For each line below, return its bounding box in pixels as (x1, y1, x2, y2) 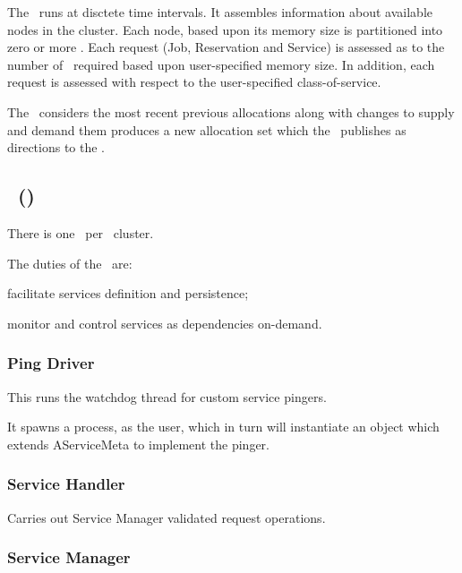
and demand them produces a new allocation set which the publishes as (7, 120, 406, 139)
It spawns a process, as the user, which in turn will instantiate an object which (7, 417, 440, 436)
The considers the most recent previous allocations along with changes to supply (7, 102, 455, 121)
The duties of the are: (7, 253, 133, 272)
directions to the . (7, 138, 106, 157)
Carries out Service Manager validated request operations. (7, 508, 326, 526)
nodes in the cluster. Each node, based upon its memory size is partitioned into (7, 20, 443, 38)
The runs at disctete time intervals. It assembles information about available (7, 3, 432, 21)
